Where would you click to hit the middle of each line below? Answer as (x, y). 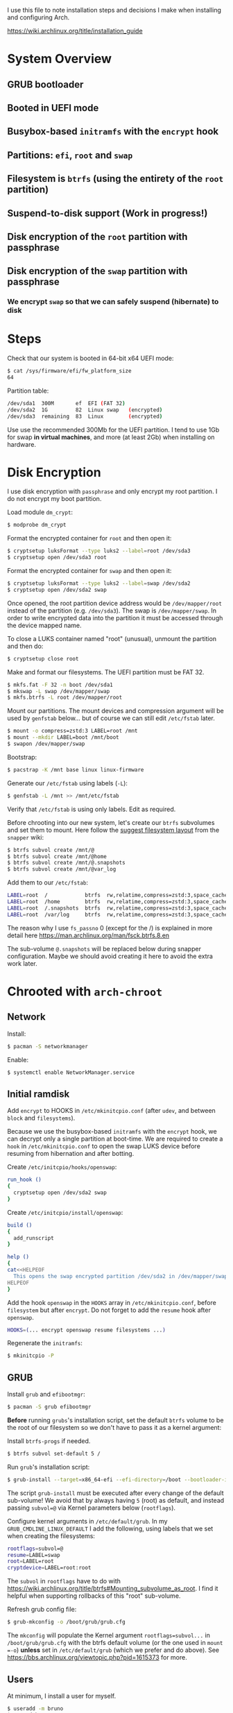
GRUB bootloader (45, 84)
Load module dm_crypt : (40, 512)
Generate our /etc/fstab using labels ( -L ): (68, 783)
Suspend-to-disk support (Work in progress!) (107, 213)
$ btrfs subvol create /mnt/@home (57, 856)
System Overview (60, 59)
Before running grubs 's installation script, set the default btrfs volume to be (115, 1420)
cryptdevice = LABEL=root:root (49, 1568)
